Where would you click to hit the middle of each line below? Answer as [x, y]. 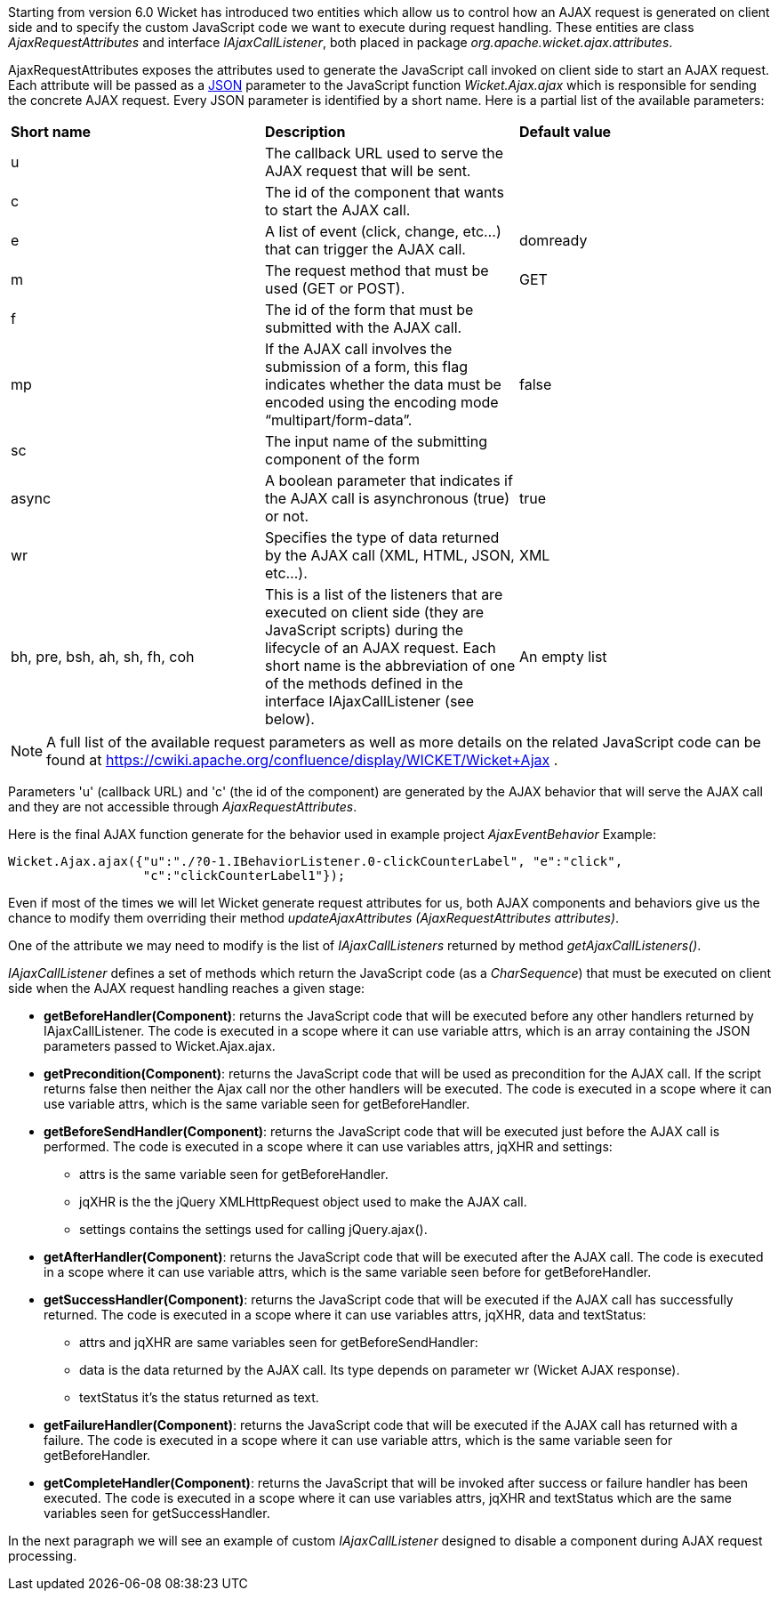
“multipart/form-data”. [338, 420]
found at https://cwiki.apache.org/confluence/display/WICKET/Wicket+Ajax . [302, 760]
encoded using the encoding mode [381, 402]
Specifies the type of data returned [382, 537]
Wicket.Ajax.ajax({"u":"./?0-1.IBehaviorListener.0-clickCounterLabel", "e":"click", [316, 861]
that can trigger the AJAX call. [365, 249]
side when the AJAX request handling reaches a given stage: [187, 988]
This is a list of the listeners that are [384, 594]
